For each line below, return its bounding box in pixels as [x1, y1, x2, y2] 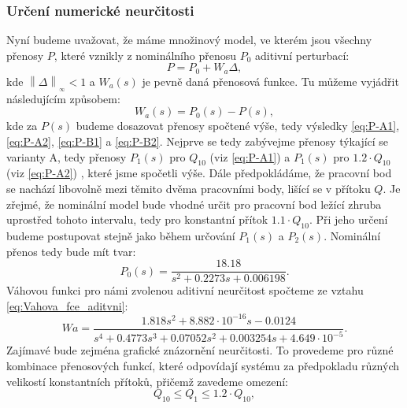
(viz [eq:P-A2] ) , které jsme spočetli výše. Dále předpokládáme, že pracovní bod [6, 165, 392, 181]
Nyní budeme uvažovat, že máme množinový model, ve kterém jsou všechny [6, 32, 372, 48]
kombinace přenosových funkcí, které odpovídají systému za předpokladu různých [6, 357, 399, 373]
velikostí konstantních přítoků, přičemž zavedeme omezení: [6, 373, 288, 389]
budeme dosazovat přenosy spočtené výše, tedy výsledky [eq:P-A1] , [76, 117, 400, 134]
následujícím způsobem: [6, 90, 120, 106]
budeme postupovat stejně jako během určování [6, 227, 235, 243]
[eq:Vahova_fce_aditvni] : [6, 297, 128, 313]
